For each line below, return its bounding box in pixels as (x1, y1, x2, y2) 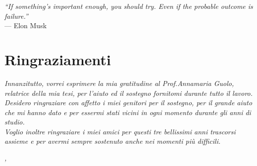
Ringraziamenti (4, 49, 111, 69)
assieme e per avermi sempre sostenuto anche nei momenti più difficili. (4, 136, 221, 146)
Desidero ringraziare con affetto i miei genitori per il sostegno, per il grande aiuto (4, 97, 253, 108)
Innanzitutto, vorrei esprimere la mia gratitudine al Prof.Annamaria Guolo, (4, 78, 234, 88)
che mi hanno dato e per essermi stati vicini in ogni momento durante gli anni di (4, 107, 251, 117)
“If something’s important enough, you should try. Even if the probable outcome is (4, 1, 253, 11)
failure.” (4, 10, 28, 21)
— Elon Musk (4, 20, 47, 31)
